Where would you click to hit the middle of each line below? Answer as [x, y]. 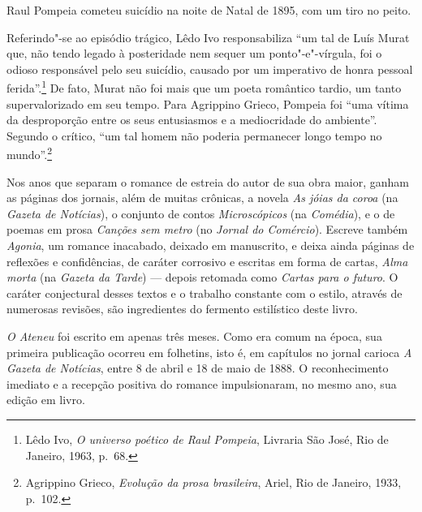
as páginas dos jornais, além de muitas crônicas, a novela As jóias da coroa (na [202, 198]
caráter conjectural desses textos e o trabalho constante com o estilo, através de [205, 293]
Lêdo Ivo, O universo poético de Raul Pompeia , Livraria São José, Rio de [207, 439]
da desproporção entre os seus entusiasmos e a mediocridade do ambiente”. [192, 120]
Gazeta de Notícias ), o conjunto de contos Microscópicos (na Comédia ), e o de [201, 213]
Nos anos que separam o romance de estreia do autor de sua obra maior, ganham [208, 181]
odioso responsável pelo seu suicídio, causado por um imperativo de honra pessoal [210, 69]
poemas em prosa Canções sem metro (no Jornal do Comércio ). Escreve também [207, 229]
